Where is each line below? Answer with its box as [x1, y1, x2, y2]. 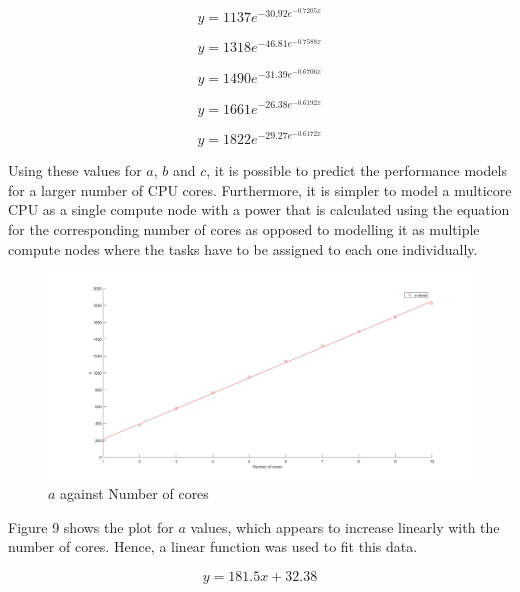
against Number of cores [60, 483, 209, 504]
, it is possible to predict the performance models [206, 160, 507, 181]
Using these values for [8, 160, 142, 181]
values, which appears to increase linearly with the [190, 516, 500, 537]
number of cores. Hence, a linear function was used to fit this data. [8, 536, 418, 557]
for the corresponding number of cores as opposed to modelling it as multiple [8, 218, 480, 239]
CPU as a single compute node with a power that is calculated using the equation [8, 199, 510, 220]
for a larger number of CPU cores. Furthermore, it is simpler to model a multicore [8, 179, 512, 200]
